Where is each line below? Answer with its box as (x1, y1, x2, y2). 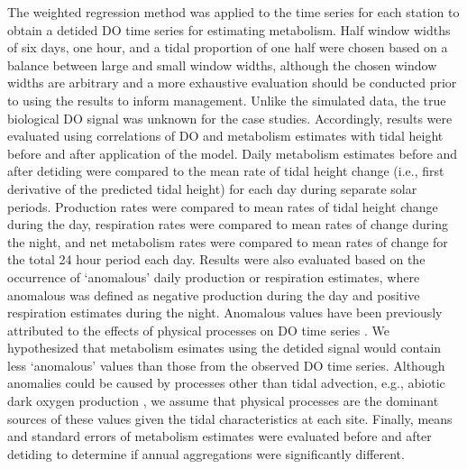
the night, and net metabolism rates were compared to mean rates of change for (7, 232, 448, 251)
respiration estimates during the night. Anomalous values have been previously (7, 303, 443, 322)
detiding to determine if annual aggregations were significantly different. (7, 444, 405, 463)
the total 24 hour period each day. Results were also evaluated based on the (7, 250, 426, 269)
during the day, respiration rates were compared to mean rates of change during (7, 215, 448, 234)
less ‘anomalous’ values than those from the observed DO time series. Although (7, 355, 445, 374)
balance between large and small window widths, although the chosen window (7, 55, 437, 74)
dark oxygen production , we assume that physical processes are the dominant (7, 391, 439, 410)
